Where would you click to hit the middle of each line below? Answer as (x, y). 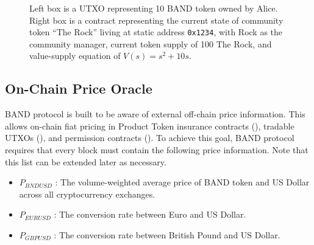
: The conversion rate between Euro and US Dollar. (150, 214)
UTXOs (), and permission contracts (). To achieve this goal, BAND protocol (150, 138)
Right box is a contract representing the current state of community (156, 20)
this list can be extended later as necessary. (86, 161)
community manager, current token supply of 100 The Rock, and (151, 43)
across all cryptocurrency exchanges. (87, 194)
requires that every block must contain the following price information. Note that (157, 150)
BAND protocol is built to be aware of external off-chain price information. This (155, 114)
